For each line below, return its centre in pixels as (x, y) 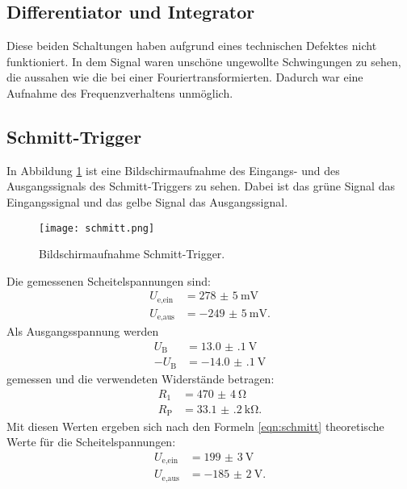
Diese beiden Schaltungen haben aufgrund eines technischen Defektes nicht (192, 46)
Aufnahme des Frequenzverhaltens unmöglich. (120, 92)
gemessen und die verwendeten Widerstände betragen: (141, 378)
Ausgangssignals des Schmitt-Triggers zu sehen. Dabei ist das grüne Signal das (201, 186)
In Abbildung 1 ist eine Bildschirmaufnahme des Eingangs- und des (173, 170)
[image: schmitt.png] (97, 228)
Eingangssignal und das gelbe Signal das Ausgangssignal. (147, 201)
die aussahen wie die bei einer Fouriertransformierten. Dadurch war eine (185, 77)
